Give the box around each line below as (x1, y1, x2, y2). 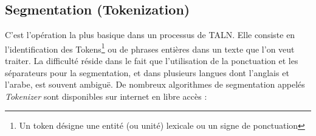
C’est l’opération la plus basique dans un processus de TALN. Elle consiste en (5, 28, 295, 41)
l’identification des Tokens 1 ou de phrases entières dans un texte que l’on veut (5, 40, 295, 55)
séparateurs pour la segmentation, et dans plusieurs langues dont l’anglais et (5, 66, 289, 79)
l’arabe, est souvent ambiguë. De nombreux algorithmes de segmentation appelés (5, 78, 305, 91)
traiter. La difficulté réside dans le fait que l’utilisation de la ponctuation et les (5, 54, 298, 67)
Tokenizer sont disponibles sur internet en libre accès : (5, 89, 207, 102)
